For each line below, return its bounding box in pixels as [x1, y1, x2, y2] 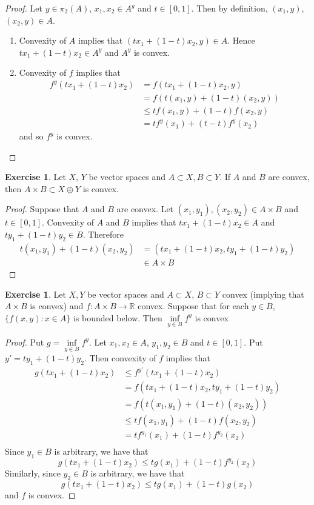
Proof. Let [5, 2, 42, 14]
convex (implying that [222, 287, 304, 300]
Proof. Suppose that [5, 202, 79, 215]
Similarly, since [5, 467, 61, 480]
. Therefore [82, 228, 124, 241]
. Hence [227, 34, 255, 47]
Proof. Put [5, 335, 44, 348]
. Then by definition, [191, 2, 268, 14]
